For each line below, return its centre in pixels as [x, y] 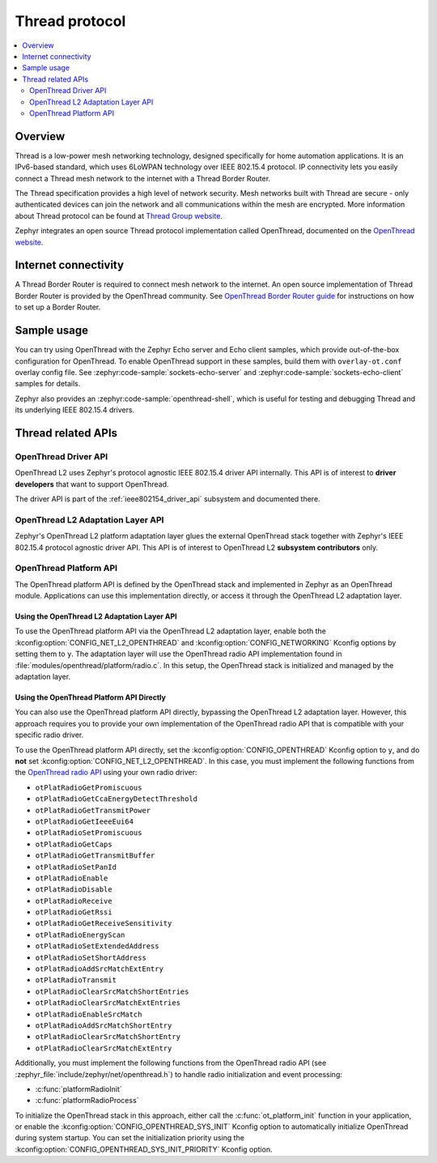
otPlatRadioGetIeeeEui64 [84, 821]
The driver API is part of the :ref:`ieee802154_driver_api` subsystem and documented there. [168, 499]
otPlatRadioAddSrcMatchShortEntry [104, 1025]
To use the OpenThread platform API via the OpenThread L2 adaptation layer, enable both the [171, 631]
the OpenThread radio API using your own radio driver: [106, 773]
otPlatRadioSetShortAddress [91, 957]
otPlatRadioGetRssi [74, 912]
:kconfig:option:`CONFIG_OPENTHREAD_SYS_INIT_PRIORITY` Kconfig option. [144, 1149]
